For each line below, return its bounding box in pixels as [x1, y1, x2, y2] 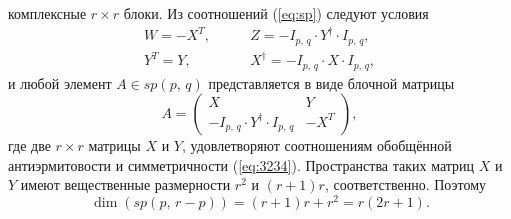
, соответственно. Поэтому [324, 174, 487, 195]
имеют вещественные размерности [20, 174, 231, 195]
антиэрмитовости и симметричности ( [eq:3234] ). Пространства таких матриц [8, 154, 475, 175]
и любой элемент [8, 72, 112, 93]
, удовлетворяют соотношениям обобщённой [181, 135, 452, 156]
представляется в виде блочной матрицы [208, 72, 455, 93]
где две [8, 135, 51, 156]
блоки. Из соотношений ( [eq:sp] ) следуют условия [123, 3, 429, 23]
